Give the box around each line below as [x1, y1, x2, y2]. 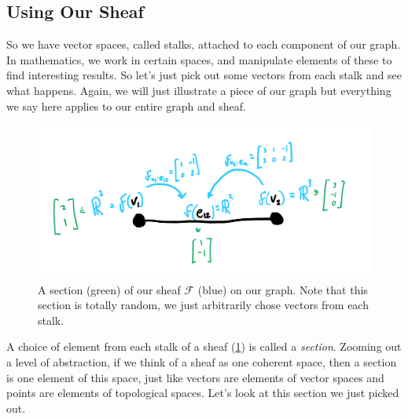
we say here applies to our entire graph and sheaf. [6, 97, 246, 114]
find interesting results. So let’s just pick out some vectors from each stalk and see [6, 67, 402, 83]
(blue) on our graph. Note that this [197, 281, 368, 297]
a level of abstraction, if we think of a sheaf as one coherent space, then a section [6, 353, 397, 370]
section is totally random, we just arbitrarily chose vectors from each [38, 297, 369, 313]
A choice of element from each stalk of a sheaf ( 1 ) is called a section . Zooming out [6, 338, 402, 355]
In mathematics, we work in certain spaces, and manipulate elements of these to [6, 51, 392, 67]
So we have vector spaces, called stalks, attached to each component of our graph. [6, 36, 401, 53]
